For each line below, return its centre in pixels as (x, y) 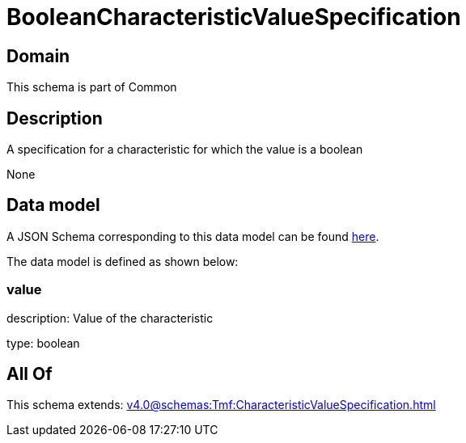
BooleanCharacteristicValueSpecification (234, 17)
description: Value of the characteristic (110, 318)
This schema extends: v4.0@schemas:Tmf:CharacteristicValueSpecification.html (221, 405)
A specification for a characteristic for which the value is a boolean (185, 150)
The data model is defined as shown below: (123, 261)
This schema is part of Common (92, 87)
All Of (30, 374)
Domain (38, 56)
